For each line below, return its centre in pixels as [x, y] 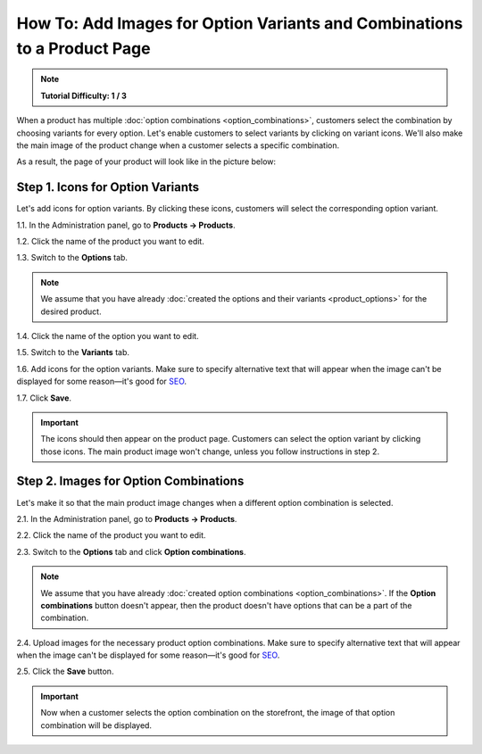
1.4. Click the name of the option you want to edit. [108, 336]
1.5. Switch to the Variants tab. [73, 352]
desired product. [71, 311]
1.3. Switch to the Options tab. [72, 258]
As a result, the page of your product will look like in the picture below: [146, 162]
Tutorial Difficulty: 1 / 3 [83, 95]
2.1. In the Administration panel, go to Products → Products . [127, 518]
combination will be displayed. [96, 725]
